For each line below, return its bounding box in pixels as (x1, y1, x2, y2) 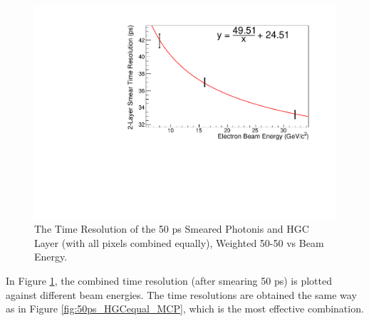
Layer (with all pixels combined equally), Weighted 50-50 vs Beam (34, 235, 324, 250)
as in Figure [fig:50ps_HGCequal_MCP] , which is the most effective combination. (6, 301, 364, 316)
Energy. (34, 249, 68, 264)
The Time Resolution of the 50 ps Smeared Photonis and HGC (34, 221, 309, 236)
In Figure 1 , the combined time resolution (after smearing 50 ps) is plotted (6, 273, 332, 288)
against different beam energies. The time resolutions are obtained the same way (6, 287, 357, 302)
